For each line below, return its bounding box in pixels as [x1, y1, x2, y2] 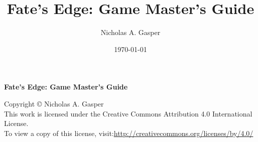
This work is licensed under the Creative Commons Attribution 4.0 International [4, 108, 252, 118]
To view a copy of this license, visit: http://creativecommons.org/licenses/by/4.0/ [4, 127, 253, 138]
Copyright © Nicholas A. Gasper [4, 98, 104, 108]
